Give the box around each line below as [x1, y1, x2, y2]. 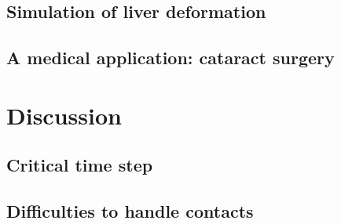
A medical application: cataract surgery [6, 45, 335, 70]
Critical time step [6, 153, 153, 177]
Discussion [6, 99, 122, 131]
